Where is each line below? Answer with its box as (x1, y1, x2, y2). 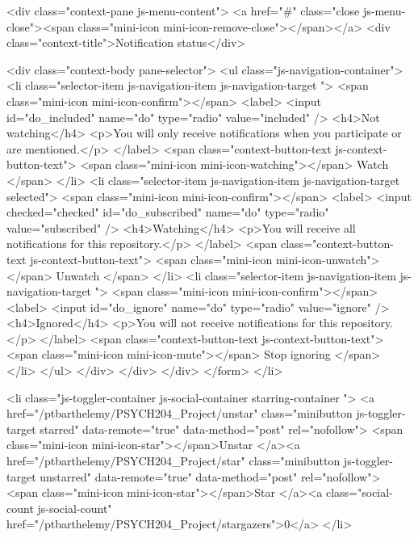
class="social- (325, 484, 393, 501)
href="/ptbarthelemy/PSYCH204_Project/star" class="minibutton (6, 452, 341, 469)
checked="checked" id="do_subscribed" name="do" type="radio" (6, 204, 329, 221)
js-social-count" (37, 499, 112, 516)
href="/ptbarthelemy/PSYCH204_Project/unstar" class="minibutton (6, 405, 353, 422)
